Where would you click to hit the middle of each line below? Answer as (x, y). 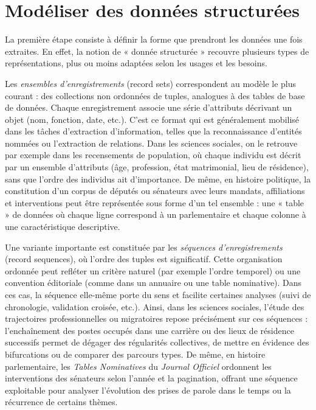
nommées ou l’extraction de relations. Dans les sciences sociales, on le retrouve (151, 143)
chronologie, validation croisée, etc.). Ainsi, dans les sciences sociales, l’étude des (155, 306)
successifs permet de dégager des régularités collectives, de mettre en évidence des (157, 342)
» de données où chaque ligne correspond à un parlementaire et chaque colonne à (156, 214)
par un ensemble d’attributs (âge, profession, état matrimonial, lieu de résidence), (157, 167)
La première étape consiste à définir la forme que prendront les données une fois (154, 39)
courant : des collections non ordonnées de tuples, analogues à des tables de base (155, 95)
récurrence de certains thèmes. (61, 402)
